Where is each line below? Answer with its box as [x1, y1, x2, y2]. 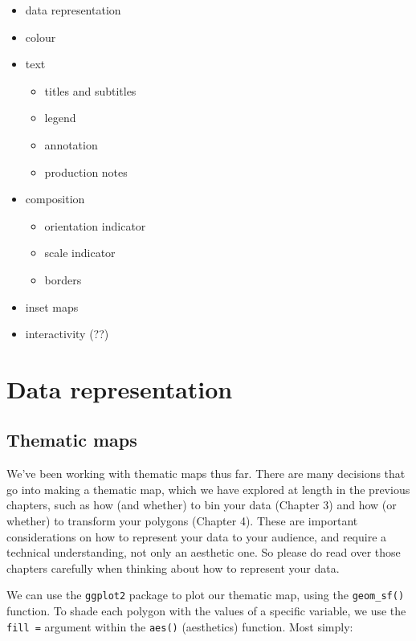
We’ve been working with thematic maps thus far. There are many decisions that [6, 465, 406, 482]
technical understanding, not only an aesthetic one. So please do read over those [6, 544, 401, 561]
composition [25, 190, 85, 207]
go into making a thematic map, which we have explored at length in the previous [6, 480, 410, 497]
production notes [44, 163, 128, 180]
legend [44, 109, 76, 126]
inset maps [25, 298, 79, 315]
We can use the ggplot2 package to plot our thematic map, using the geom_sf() [6, 586, 405, 603]
